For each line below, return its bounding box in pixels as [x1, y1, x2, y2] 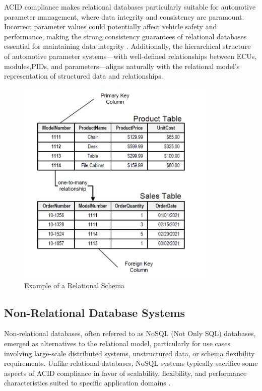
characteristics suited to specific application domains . [4, 377, 171, 388]
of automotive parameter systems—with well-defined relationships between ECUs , [4, 50, 257, 61]
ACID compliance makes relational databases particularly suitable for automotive [4, 2, 256, 12]
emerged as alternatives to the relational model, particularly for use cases [4, 338, 230, 348]
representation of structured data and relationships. [4, 71, 163, 81]
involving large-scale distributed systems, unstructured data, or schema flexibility [4, 348, 255, 358]
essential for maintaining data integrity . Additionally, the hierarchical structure [4, 41, 251, 51]
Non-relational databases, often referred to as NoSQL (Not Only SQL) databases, [4, 328, 256, 339]
